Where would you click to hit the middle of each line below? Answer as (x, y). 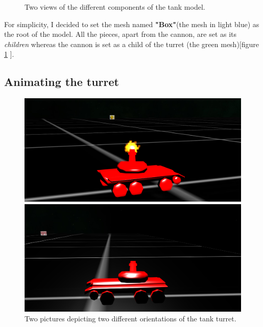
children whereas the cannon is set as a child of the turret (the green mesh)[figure (132, 44)
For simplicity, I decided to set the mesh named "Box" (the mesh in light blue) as (132, 24)
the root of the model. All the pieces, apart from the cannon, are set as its (121, 34)
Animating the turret (62, 82)
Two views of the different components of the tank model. (115, 7)
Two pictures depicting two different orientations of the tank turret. (130, 319)
